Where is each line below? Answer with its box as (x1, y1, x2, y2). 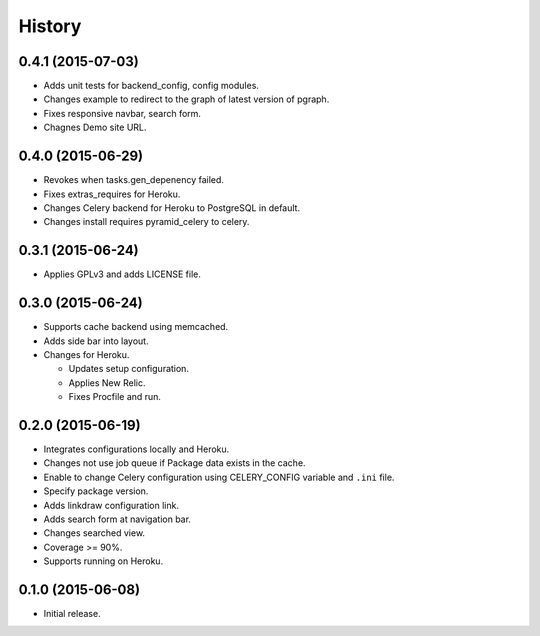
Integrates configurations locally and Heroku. (43, 443, 230, 455)
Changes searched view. (43, 527, 145, 539)
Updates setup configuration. (68, 363, 190, 375)
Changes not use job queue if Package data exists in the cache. (43, 457, 306, 469)
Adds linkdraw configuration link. (43, 499, 180, 511)
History (18, 15, 82, 37)
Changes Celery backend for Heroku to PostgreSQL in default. (43, 201, 300, 214)
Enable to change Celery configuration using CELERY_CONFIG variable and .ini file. (43, 471, 395, 483)
